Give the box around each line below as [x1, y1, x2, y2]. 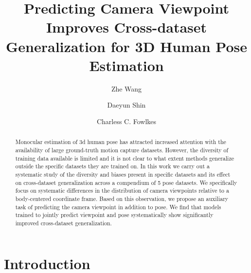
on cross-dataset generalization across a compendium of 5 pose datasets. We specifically [15, 178, 237, 186]
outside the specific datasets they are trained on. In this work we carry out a [15, 162, 210, 170]
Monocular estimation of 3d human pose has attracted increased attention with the [15, 138, 226, 146]
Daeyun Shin [107, 100, 146, 110]
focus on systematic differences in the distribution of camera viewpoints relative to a [15, 186, 229, 195]
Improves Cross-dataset [46, 17, 207, 37]
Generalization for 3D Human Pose [6, 36, 247, 56]
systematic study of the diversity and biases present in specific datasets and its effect [15, 170, 231, 178]
